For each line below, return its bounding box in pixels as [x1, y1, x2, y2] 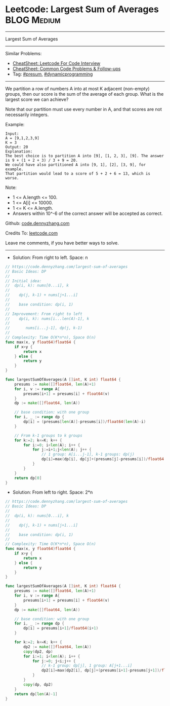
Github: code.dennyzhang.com [5, 220, 70, 226]
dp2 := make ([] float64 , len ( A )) [23, 644, 92, 649]
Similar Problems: [5, 50, 42, 56]
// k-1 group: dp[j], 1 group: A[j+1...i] [41, 663, 133, 668]
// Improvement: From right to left [5, 311, 82, 316]
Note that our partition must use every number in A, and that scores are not [5, 106, 162, 112]
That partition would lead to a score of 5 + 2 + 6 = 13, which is [5, 171, 151, 176]
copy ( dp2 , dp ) [23, 649, 53, 654]
